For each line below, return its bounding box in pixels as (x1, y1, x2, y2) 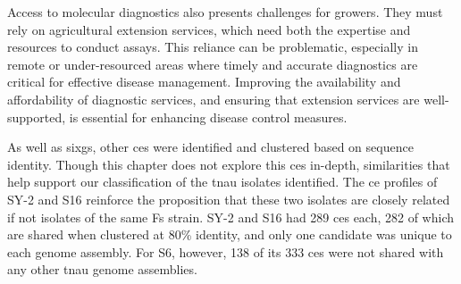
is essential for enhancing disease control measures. (69, 107, 348, 126)
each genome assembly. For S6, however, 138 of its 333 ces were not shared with (7, 242, 444, 261)
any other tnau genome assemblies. (7, 260, 197, 279)
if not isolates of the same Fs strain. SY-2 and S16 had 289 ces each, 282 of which (7, 207, 455, 226)
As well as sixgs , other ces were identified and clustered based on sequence (7, 138, 414, 156)
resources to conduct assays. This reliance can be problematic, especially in (7, 38, 418, 56)
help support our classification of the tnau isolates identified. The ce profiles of (7, 172, 438, 191)
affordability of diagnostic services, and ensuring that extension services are (7, 89, 420, 108)
